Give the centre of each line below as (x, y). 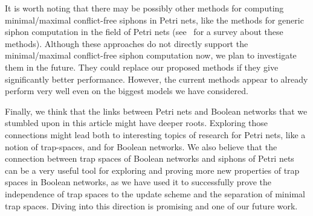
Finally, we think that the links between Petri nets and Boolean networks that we (156, 111)
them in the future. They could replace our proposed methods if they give (142, 67)
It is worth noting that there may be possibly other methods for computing (144, 8)
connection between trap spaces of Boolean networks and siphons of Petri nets (150, 158)
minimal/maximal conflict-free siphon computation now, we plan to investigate (151, 55)
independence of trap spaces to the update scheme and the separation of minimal (155, 193)
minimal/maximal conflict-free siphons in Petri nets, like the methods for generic (154, 20)
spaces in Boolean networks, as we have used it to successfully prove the (138, 182)
